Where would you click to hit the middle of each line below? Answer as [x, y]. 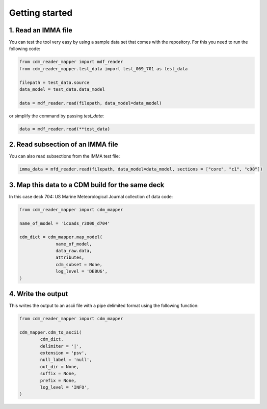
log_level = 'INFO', [65, 387]
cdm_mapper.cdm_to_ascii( [51, 332]
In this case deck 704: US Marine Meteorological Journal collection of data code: [91, 196]
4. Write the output [39, 294]
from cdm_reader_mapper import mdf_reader [71, 62]
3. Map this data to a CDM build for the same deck [87, 185]
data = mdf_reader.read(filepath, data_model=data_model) [91, 103]
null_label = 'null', [66, 360]
